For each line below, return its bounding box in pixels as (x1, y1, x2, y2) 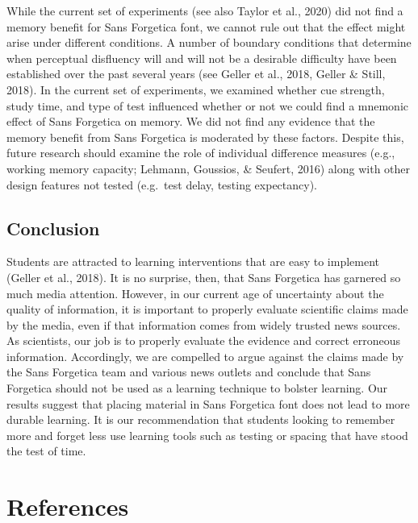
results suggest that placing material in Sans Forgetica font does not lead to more (6, 395, 410, 412)
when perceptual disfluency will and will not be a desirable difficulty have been (6, 49, 397, 66)
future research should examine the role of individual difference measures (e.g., (6, 144, 395, 161)
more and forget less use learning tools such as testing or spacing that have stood (6, 426, 408, 443)
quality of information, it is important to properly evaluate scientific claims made (6, 301, 408, 318)
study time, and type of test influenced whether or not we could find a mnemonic (6, 97, 409, 114)
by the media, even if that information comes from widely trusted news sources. (6, 316, 401, 333)
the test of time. (6, 442, 86, 459)
